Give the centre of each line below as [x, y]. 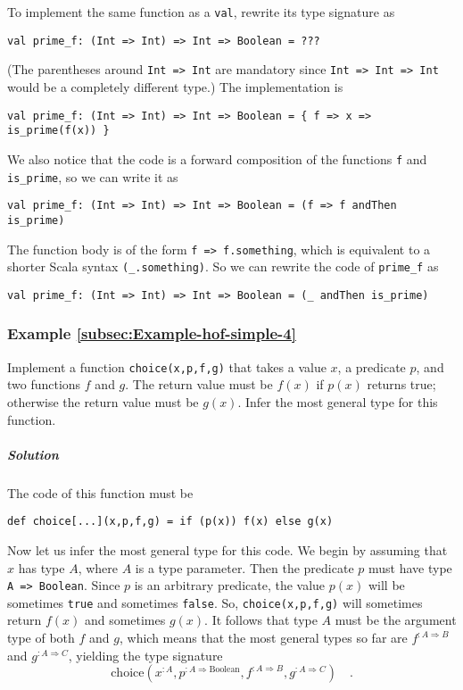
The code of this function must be [100, 492]
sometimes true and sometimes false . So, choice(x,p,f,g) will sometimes [215, 602]
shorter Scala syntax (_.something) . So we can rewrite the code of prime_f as [223, 266]
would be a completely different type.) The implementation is [175, 86]
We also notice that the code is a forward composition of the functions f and [217, 158]
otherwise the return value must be [103, 401]
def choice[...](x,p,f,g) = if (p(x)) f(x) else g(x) [170, 522]
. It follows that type [261, 620]
